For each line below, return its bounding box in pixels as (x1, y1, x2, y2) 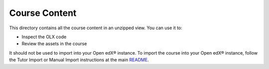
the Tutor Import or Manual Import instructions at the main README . (9, 57, 149, 63)
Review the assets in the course (21, 41, 87, 47)
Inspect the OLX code (21, 34, 67, 40)
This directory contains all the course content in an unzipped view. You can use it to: (9, 25, 183, 31)
